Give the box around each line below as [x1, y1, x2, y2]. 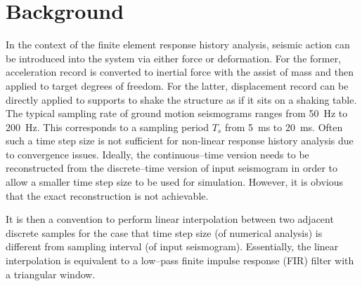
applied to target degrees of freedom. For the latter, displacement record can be [6, 78, 349, 93]
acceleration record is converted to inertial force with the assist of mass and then [6, 64, 354, 79]
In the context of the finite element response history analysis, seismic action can [6, 37, 350, 52]
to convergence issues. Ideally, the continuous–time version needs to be [6, 147, 309, 161]
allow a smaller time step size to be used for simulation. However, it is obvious [6, 175, 344, 189]
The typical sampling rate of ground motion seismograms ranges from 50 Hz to [6, 106, 348, 121]
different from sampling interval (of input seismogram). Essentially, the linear [6, 239, 339, 254]
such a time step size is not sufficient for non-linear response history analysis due [6, 133, 354, 148]
